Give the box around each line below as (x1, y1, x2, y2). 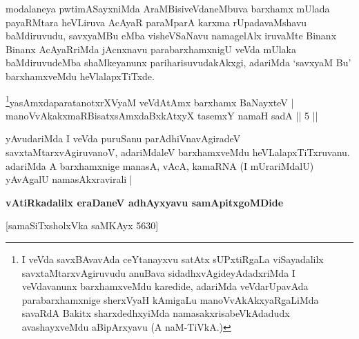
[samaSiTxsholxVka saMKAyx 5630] (6, 218, 159, 233)
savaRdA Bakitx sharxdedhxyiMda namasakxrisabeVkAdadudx (21, 306, 290, 320)
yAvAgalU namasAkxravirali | (6, 172, 133, 186)
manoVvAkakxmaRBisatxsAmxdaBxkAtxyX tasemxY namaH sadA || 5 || (6, 108, 318, 122)
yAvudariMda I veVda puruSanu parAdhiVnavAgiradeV (6, 131, 241, 146)
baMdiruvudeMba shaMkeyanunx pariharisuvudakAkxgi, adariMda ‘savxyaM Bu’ (6, 55, 351, 70)
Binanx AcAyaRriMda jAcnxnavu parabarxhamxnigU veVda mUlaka (6, 41, 296, 56)
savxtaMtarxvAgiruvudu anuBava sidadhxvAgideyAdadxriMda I (21, 265, 295, 280)
